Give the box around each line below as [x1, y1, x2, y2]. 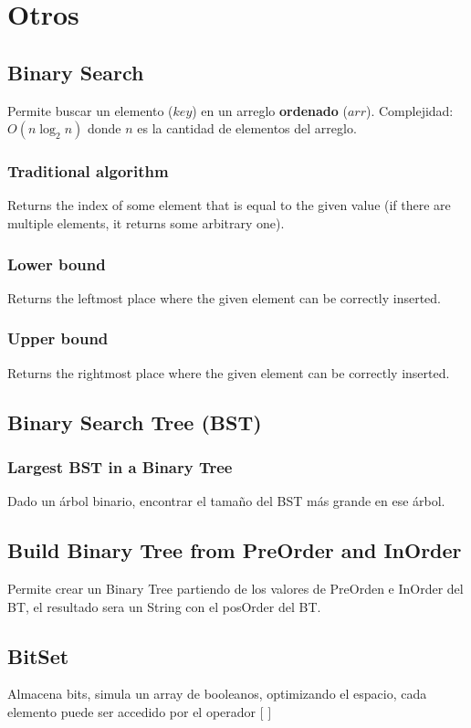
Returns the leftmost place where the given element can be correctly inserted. [7, 288, 442, 307]
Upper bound [7, 327, 109, 350]
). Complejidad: [365, 100, 454, 120]
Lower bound [7, 252, 106, 275]
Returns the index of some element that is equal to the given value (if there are [7, 195, 451, 215]
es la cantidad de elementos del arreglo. [137, 119, 357, 138]
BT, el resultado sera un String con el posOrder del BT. [7, 596, 321, 616]
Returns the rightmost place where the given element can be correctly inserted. [7, 363, 450, 382]
